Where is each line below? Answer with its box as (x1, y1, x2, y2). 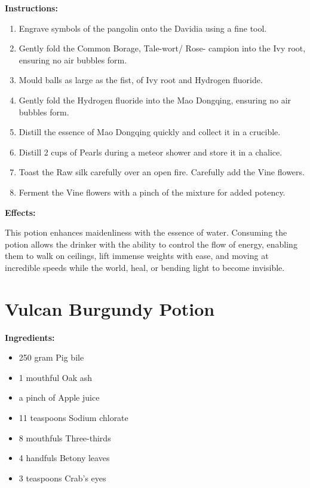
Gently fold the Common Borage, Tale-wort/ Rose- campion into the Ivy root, (19, 42, 306, 54)
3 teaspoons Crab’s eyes (19, 471, 106, 484)
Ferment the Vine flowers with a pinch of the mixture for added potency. (19, 185, 286, 198)
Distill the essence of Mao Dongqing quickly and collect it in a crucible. (19, 126, 281, 138)
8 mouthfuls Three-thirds (19, 431, 111, 444)
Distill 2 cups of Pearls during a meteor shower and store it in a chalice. (19, 145, 283, 158)
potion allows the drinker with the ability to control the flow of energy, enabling (5, 237, 297, 250)
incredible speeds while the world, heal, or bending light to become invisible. (5, 261, 285, 273)
